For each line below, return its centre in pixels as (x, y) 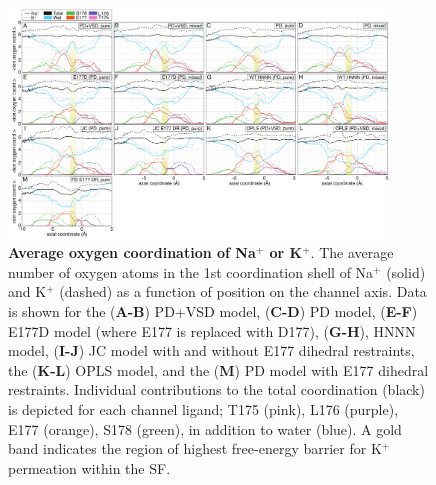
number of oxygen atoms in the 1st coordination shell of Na (191, 271)
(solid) (406, 271)
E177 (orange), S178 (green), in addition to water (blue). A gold (205, 428)
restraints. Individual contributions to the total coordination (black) (216, 389)
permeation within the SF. (89, 467)
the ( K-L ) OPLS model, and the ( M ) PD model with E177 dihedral (218, 369)
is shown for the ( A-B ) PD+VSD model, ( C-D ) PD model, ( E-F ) (213, 311)
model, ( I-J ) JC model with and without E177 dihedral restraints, (211, 350)
